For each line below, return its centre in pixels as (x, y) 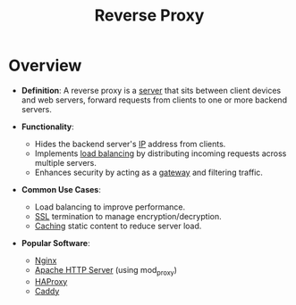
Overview (45, 66)
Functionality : (48, 127)
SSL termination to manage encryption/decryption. (128, 216)
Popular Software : (55, 243)
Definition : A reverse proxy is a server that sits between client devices (151, 90)
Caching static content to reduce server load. (118, 226)
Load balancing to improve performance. (110, 207)
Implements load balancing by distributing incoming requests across (161, 153)
